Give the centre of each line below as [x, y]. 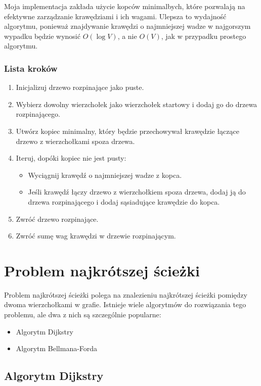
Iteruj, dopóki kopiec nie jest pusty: [71, 158]
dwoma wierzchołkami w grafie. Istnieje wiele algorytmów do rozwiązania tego [125, 304]
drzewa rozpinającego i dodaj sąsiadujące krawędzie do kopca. [124, 201]
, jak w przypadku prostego [204, 36]
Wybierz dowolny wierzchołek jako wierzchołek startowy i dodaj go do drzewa [137, 104]
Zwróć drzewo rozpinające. [57, 219]
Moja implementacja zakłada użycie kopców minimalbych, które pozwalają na [125, 6]
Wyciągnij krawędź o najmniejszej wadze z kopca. [105, 175]
